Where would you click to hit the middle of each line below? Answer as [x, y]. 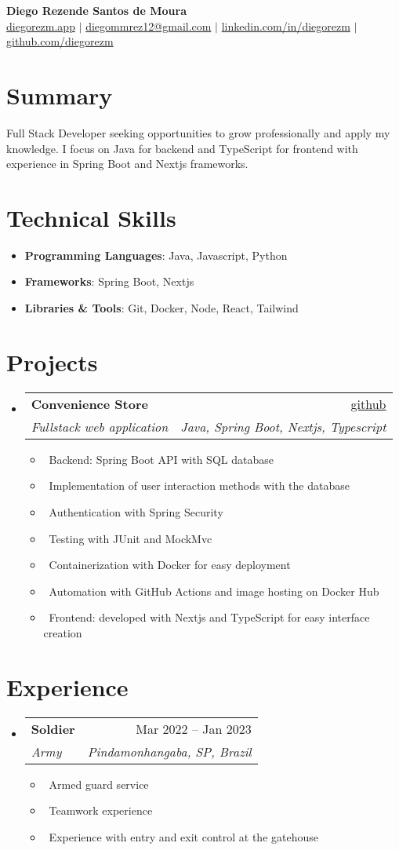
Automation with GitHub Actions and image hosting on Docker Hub [214, 591]
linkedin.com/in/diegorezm [286, 26]
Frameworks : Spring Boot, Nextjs [109, 281]
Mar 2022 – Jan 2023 [194, 728]
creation [63, 632]
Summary [60, 95]
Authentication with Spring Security [136, 511]
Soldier [53, 728]
